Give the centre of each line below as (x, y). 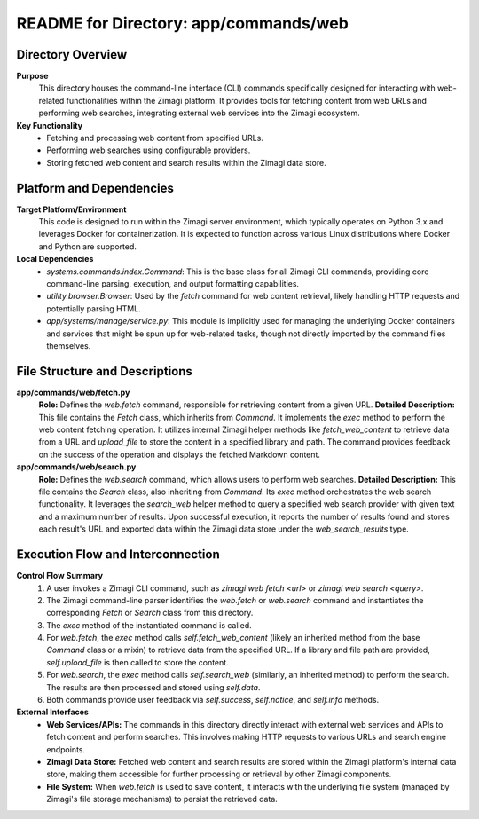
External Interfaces (52, 712)
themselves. (69, 346)
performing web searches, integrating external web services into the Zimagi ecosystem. (200, 113)
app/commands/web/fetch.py (73, 392)
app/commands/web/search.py (76, 467)
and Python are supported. (88, 246)
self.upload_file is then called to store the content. (138, 662)
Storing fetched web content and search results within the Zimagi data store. (187, 162)
